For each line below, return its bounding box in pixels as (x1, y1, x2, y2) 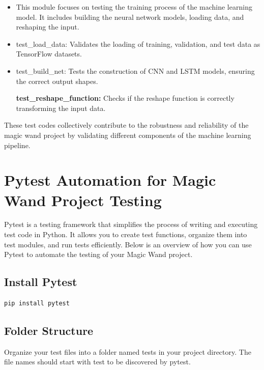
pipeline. (4, 139, 31, 150)
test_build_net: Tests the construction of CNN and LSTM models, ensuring (16, 65, 255, 76)
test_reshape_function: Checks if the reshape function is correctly (16, 93, 234, 103)
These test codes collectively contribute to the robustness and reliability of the (4, 120, 249, 130)
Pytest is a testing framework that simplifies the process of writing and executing (4, 219, 258, 230)
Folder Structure (4, 323, 94, 338)
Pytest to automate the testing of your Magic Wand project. (4, 249, 193, 260)
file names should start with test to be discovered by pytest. (4, 356, 191, 367)
